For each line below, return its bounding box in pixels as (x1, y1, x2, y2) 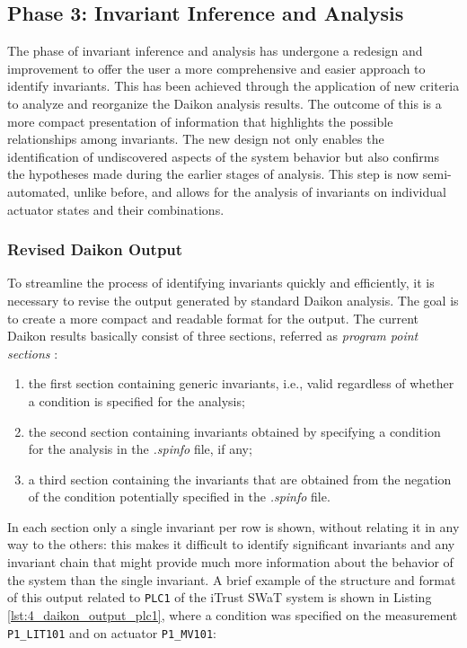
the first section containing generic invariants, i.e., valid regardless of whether (28, 374, 454, 393)
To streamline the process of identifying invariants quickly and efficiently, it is (7, 273, 435, 292)
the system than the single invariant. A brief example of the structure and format (7, 570, 456, 589)
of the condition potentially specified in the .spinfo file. (28, 487, 330, 506)
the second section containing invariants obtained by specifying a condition (28, 422, 441, 440)
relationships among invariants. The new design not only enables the (7, 129, 384, 148)
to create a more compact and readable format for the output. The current (7, 308, 419, 327)
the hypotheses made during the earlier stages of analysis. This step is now (7, 164, 419, 183)
